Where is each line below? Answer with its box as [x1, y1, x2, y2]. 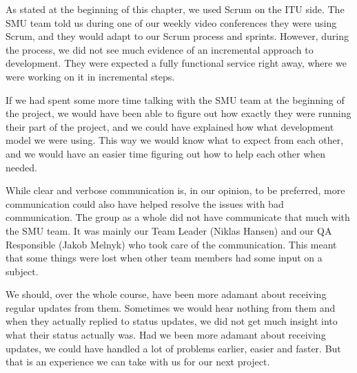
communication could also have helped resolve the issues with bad [6, 196, 284, 211]
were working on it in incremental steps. [6, 69, 175, 83]
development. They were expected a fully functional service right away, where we [6, 56, 347, 70]
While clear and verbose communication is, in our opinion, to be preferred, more [6, 183, 345, 198]
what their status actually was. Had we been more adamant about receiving [6, 328, 326, 342]
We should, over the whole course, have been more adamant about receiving [6, 287, 327, 301]
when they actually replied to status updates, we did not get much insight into [6, 314, 338, 328]
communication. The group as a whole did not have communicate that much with [6, 210, 350, 224]
